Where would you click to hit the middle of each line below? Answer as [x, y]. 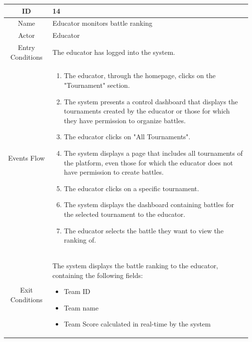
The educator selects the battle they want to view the [144, 230]
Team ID [77, 291]
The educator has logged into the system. [114, 52]
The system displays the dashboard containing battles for [149, 204]
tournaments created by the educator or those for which [147, 111]
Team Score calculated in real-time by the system [137, 324]
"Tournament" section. [97, 85]
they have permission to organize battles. [125, 120]
